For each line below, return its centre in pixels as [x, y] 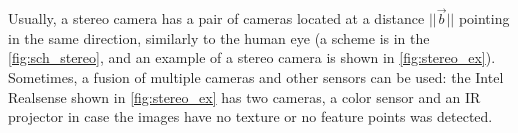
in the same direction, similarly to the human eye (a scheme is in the [219, 37]
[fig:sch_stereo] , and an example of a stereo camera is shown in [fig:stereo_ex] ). [252, 57]
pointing [484, 18]
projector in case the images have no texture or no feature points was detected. [250, 116]
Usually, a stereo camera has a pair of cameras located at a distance [216, 18]
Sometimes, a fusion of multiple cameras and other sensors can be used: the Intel [256, 77]
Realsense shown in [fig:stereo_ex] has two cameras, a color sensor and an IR [244, 96]
